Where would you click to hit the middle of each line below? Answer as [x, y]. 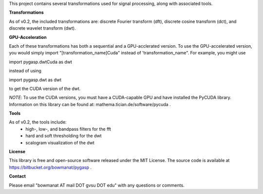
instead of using [25, 71]
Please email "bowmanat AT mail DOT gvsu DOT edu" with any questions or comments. [97, 185]
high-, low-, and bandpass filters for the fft [68, 129]
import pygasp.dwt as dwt [35, 80]
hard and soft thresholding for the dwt [64, 136]
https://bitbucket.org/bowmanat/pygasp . [50, 167]
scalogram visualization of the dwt [60, 142]
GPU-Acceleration [28, 37]
